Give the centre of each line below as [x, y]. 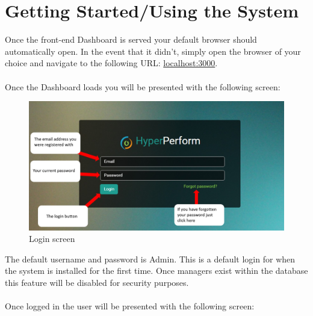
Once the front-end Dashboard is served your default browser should [131, 39]
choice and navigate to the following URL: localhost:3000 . [111, 63]
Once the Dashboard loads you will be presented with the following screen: [143, 86]
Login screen [52, 239]
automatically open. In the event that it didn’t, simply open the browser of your [153, 51]
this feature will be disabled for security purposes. [97, 282]
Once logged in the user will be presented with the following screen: [130, 306]
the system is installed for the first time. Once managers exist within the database [156, 271]
